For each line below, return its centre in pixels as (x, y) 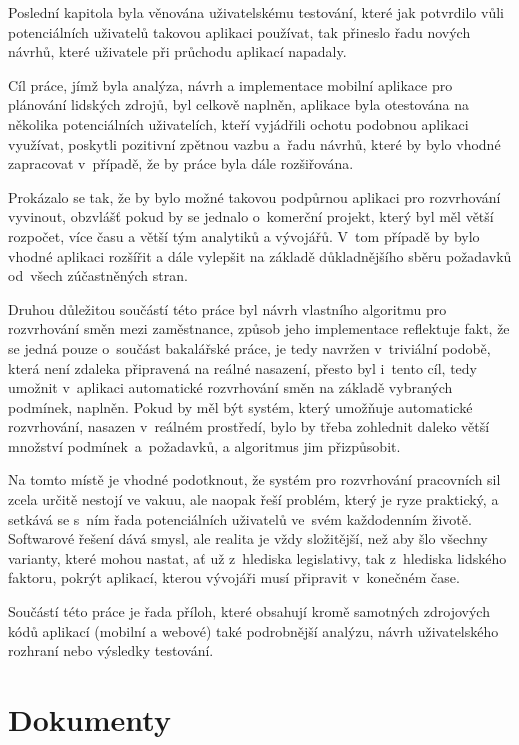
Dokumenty (89, 719)
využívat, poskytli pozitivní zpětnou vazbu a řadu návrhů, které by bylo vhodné (254, 143)
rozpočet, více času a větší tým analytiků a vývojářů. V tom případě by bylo (244, 235)
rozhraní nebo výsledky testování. (111, 650)
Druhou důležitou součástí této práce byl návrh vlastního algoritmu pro (227, 308)
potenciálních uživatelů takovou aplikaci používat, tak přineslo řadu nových (239, 31)
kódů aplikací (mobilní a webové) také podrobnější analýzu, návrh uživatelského (253, 630)
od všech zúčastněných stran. (98, 275)
